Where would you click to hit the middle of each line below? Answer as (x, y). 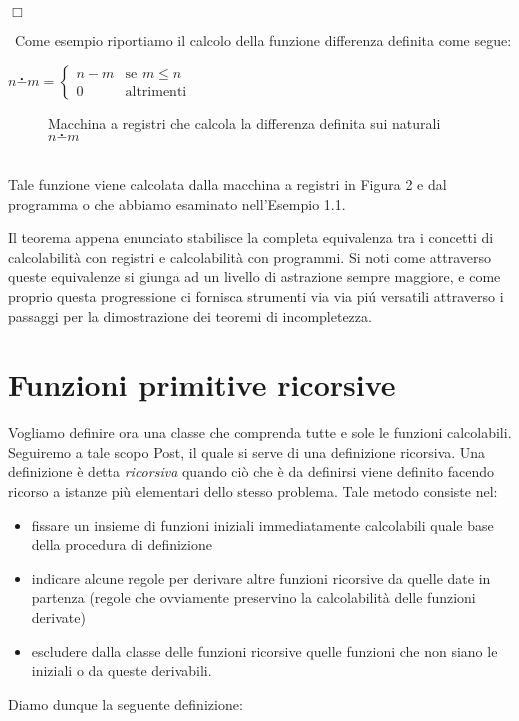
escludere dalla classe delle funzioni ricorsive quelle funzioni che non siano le (264, 650)
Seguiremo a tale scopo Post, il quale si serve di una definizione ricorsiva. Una (247, 451)
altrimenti (156, 92)
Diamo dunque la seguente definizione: (125, 703)
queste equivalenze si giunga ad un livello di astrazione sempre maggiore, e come (254, 276)
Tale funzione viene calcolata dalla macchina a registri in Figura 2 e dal (227, 184)
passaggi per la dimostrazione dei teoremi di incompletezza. (190, 315)
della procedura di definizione (121, 544)
